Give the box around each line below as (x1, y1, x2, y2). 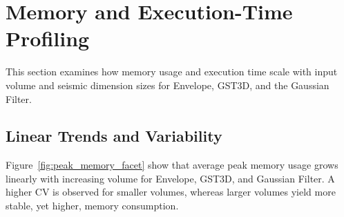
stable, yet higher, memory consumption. (6, 198, 179, 213)
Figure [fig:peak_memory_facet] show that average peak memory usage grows (6, 158, 338, 172)
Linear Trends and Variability (6, 125, 222, 147)
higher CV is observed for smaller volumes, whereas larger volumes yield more (6, 185, 336, 199)
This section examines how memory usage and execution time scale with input (6, 64, 338, 79)
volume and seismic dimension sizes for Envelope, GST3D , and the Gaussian (6, 77, 329, 92)
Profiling (6, 24, 90, 53)
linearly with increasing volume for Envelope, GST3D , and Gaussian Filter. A (6, 171, 335, 185)
